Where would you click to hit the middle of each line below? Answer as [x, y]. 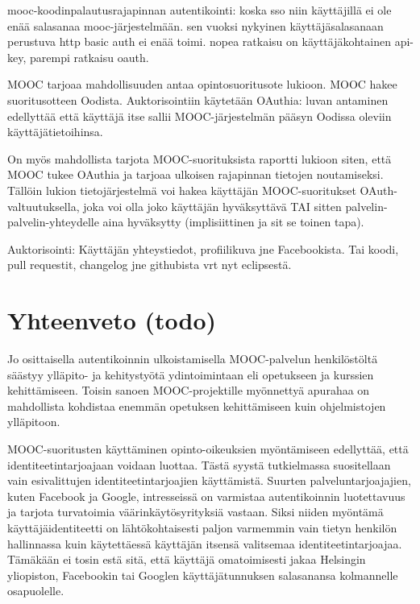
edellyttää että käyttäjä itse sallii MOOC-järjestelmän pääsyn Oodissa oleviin [200, 116]
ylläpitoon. [34, 422]
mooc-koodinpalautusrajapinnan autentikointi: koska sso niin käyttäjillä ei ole [200, 10]
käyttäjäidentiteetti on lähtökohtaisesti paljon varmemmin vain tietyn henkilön [202, 527]
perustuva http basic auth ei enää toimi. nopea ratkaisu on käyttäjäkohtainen [199, 41]
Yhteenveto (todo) [112, 320]
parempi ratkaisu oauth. [89, 57]
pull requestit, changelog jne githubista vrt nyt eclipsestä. [150, 265]
